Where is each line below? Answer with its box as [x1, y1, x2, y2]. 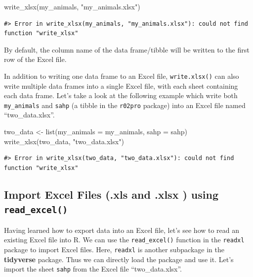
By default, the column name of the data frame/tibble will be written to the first [4, 44, 250, 55]
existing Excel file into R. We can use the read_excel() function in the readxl [4, 234, 245, 245]
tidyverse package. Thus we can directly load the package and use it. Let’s [4, 254, 234, 264]
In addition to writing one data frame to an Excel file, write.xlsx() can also [4, 70, 239, 81]
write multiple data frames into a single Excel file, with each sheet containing [4, 80, 238, 91]
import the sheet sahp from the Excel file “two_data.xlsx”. [4, 264, 182, 274]
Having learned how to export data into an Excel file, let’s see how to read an [4, 224, 240, 235]
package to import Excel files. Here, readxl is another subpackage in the [4, 244, 224, 254]
